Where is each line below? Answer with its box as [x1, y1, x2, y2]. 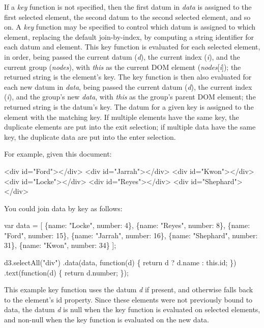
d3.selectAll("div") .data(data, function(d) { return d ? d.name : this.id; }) [4, 257, 237, 268]
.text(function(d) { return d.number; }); [4, 267, 129, 277]
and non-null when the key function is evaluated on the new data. [4, 314, 209, 325]
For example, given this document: [4, 148, 112, 159]
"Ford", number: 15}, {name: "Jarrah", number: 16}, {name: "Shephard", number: [4, 230, 258, 240]
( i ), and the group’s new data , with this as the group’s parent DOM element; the [4, 91, 256, 102]
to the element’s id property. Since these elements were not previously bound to [4, 294, 253, 305]
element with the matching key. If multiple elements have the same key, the [4, 111, 239, 122]
